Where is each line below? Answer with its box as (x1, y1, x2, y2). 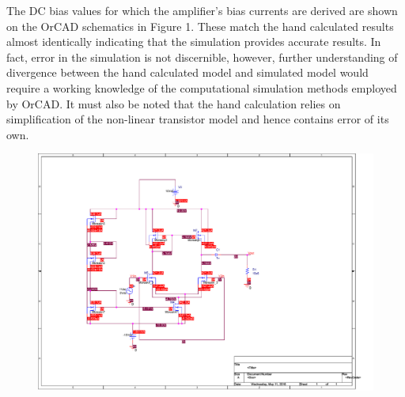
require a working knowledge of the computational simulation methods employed (6, 79, 397, 96)
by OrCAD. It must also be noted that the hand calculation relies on (6, 95, 341, 112)
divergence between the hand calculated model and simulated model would (6, 64, 369, 81)
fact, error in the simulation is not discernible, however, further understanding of (6, 48, 398, 65)
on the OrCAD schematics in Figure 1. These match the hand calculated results (6, 17, 394, 34)
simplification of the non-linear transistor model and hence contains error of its (6, 111, 389, 127)
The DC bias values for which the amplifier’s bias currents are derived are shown (6, 2, 398, 18)
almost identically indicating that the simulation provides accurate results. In (6, 33, 381, 50)
